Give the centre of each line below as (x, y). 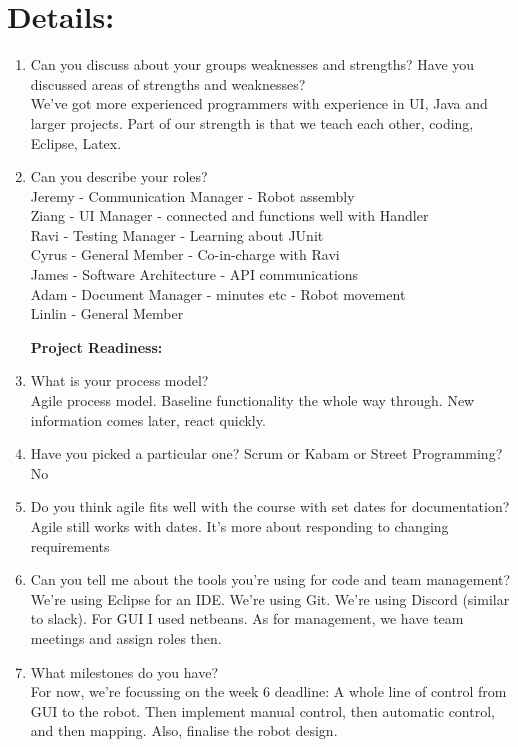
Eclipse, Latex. (76, 142)
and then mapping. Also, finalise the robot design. (184, 730)
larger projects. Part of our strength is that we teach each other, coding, (252, 122)
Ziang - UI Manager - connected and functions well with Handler (229, 215)
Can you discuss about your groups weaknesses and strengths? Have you (252, 64)
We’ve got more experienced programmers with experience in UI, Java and (259, 103)
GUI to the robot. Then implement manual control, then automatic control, (262, 710)
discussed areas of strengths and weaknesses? (168, 83)
